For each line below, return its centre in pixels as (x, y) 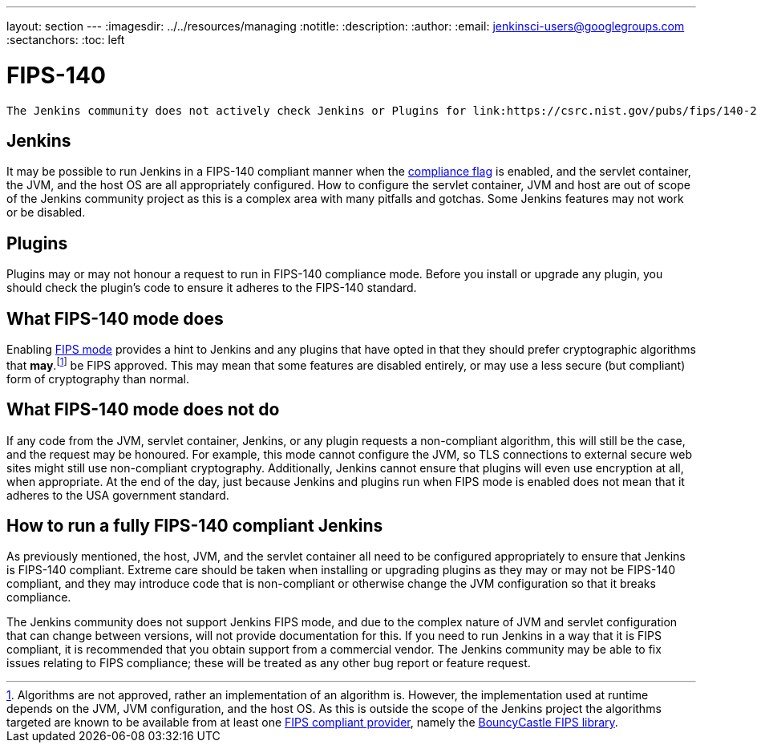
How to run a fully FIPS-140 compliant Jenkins (195, 525)
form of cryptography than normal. (98, 379)
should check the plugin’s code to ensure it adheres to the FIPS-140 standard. (212, 288)
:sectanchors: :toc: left (66, 40)
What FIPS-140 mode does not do (143, 410)
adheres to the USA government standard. (118, 495)
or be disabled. (46, 213)
